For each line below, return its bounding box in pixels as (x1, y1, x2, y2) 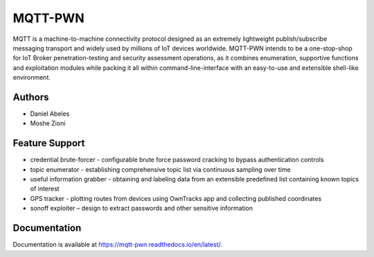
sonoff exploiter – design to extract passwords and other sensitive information (30, 204, 253, 213)
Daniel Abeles (30, 109, 70, 118)
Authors (12, 91, 49, 103)
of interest (30, 184, 60, 193)
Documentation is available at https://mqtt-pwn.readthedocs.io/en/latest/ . (12, 240, 223, 249)
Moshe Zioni (30, 119, 66, 127)
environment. (12, 73, 51, 82)
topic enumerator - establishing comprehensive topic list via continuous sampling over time (30, 165, 291, 173)
